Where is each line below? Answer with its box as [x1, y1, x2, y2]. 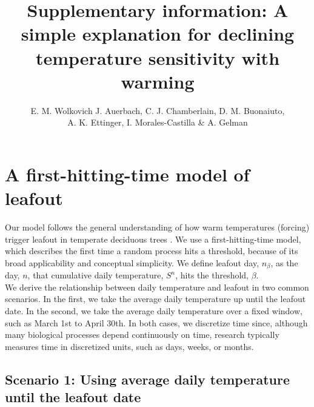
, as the [270, 256, 298, 269]
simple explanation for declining [21, 21, 295, 46]
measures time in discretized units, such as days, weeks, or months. [5, 340, 254, 352]
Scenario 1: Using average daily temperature [5, 369, 290, 388]
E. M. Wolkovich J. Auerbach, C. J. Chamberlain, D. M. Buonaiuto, [30, 104, 285, 116]
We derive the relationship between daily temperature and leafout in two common [5, 280, 309, 293]
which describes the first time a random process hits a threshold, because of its [5, 244, 298, 257]
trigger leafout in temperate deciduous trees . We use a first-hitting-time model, [5, 232, 301, 245]
